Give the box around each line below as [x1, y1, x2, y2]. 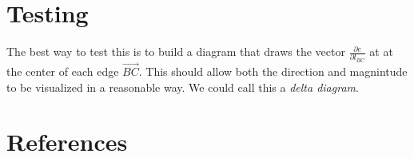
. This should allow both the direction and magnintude [138, 63, 408, 80]
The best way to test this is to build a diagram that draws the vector [6, 43, 345, 60]
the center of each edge [6, 63, 119, 80]
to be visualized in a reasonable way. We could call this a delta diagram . [6, 78, 359, 95]
